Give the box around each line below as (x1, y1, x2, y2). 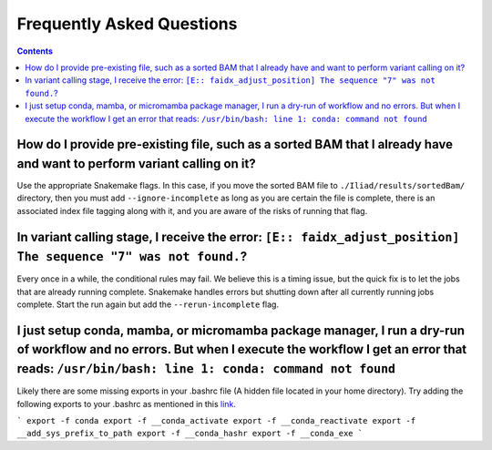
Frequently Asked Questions (16, 14, 238, 34)
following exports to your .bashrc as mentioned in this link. (16, 398, 237, 409)
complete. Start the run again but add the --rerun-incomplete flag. (16, 299, 280, 310)
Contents (16, 46, 54, 56)
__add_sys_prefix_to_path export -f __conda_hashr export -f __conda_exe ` (16, 428, 364, 439)
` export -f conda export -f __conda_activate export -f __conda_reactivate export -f (16, 415, 416, 425)
